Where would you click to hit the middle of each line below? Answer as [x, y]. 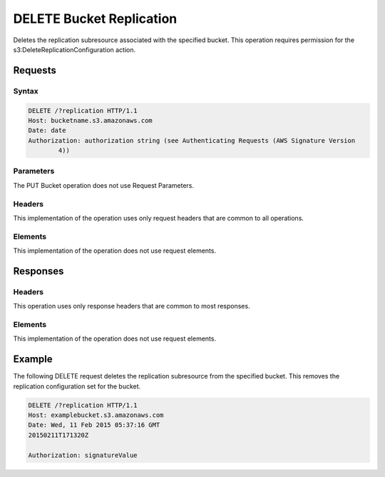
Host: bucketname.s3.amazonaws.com [90, 120]
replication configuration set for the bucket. [77, 386]
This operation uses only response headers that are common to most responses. [132, 306]
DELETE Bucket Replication [95, 19]
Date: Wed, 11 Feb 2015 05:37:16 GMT [94, 425]
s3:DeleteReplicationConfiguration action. [75, 49]
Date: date [47, 131]
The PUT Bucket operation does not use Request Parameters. [104, 185]
